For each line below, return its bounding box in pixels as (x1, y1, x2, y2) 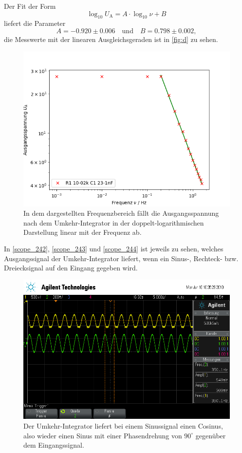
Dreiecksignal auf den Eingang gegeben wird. (4, 263, 138, 273)
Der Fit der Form (4, 1, 56, 11)
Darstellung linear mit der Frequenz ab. (23, 227, 142, 237)
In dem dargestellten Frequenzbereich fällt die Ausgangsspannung (23, 208, 219, 218)
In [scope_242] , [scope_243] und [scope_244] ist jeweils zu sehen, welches (4, 243, 223, 253)
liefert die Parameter (4, 18, 66, 28)
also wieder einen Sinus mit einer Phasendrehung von (23, 430, 182, 440)
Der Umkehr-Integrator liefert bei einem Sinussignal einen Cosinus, (23, 420, 223, 431)
